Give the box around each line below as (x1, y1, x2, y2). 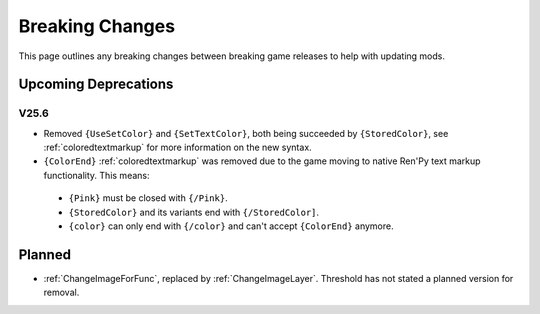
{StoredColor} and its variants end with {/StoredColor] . (68, 206, 320, 218)
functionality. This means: (43, 169, 150, 181)
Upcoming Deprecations (18, 76, 174, 93)
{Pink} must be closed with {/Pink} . (68, 192, 229, 204)
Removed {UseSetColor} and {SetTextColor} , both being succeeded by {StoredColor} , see (43, 127, 449, 139)
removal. (43, 286, 80, 299)
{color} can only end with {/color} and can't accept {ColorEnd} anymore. (68, 220, 394, 232)
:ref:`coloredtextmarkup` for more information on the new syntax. (43, 141, 312, 154)
